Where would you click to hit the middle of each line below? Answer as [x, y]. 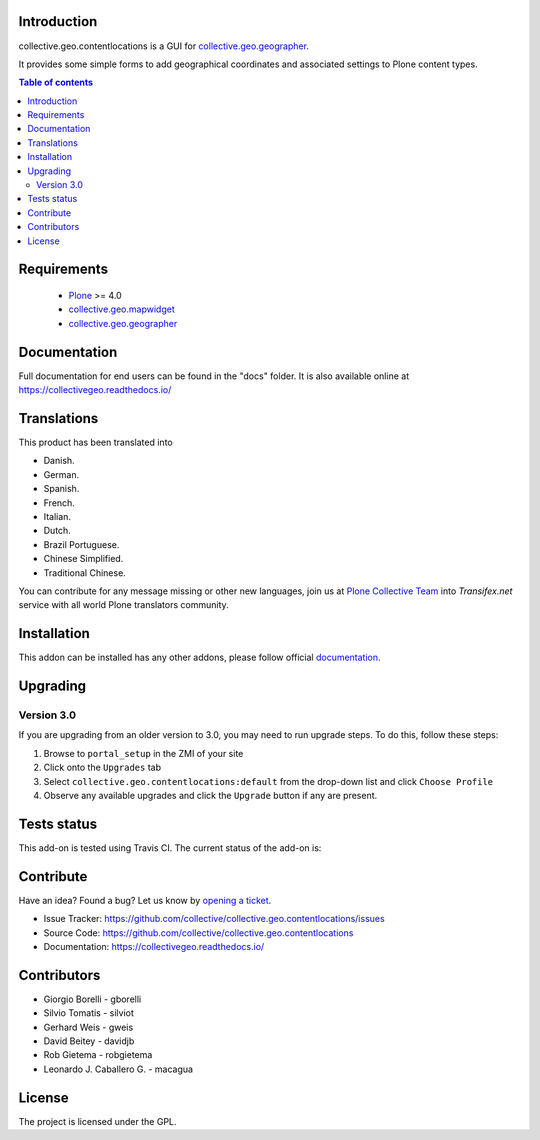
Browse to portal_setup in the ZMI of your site [143, 753]
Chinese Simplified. [83, 559]
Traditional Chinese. [85, 572]
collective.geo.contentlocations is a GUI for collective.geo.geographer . [164, 46]
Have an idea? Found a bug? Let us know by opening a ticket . [145, 900]
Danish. [59, 461]
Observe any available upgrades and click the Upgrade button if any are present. [210, 795]
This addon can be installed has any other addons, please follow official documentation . [199, 657]
